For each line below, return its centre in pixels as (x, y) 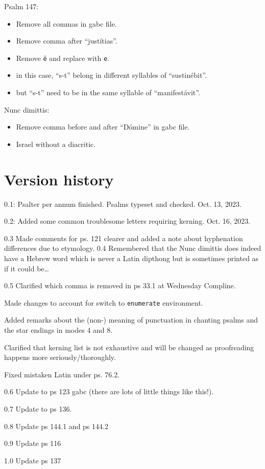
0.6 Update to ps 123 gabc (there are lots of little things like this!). (109, 391)
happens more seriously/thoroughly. (60, 357)
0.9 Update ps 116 (33, 443)
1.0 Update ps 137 (33, 460)
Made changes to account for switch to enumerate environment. (104, 302)
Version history (59, 179)
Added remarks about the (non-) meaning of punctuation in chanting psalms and (131, 320)
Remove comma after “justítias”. (67, 41)
